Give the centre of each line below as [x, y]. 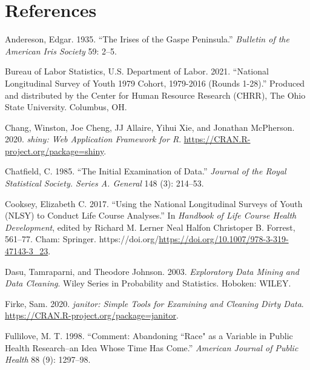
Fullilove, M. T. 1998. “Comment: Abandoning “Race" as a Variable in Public [149, 335]
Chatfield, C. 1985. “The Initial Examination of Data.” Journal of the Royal [146, 171]
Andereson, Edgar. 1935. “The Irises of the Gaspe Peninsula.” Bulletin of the [147, 39]
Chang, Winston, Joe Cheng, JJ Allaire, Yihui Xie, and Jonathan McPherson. [150, 127]
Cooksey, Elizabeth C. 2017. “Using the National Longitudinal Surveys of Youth [154, 203]
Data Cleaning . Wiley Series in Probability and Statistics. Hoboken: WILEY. [148, 283]
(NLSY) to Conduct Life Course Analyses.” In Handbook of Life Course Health [151, 215]
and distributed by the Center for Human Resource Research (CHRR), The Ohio [155, 95]
